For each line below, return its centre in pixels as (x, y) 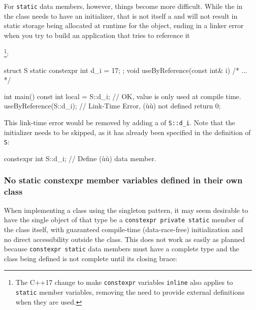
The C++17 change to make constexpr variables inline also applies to (124, 282)
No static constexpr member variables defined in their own (123, 180)
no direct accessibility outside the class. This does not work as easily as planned (125, 239)
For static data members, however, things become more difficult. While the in (123, 6)
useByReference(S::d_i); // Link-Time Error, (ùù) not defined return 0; (112, 106)
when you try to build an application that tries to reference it (97, 35)
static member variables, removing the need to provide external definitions (130, 292)
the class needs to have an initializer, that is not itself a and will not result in (121, 16)
